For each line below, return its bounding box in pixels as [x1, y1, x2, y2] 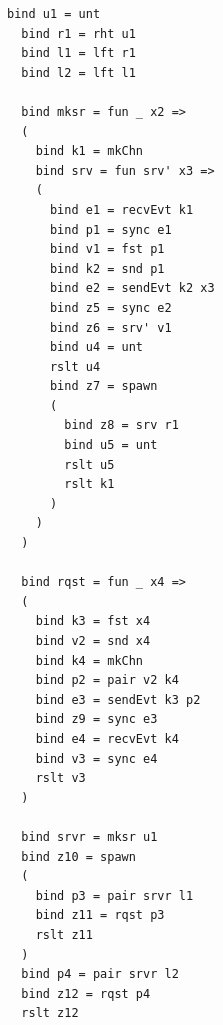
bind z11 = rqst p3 [35, 908, 165, 923]
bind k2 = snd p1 [49, 261, 165, 276]
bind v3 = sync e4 [35, 751, 158, 766]
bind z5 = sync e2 [49, 300, 172, 315]
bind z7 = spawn [49, 379, 158, 394]
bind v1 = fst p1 [49, 242, 165, 257]
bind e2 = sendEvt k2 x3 [49, 281, 215, 296]
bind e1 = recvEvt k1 [49, 202, 194, 217]
